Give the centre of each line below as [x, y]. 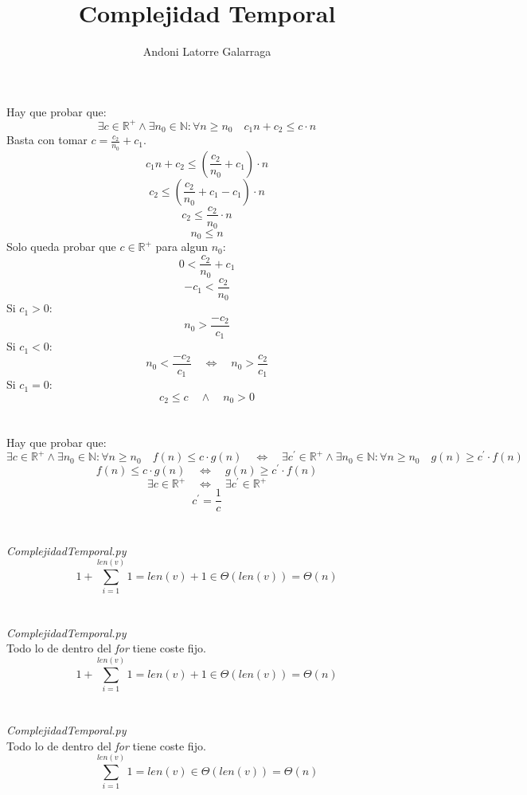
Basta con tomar [47, 140]
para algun [182, 247]
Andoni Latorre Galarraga [207, 51]
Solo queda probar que [61, 247]
